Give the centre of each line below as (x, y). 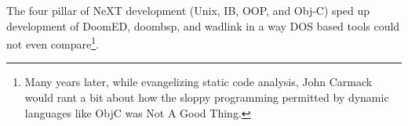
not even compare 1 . (53, 43)
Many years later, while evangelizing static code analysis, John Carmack (199, 82)
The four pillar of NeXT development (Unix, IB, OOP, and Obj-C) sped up (188, 10)
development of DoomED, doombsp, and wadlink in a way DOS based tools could (203, 25)
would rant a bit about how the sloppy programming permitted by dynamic (207, 97)
